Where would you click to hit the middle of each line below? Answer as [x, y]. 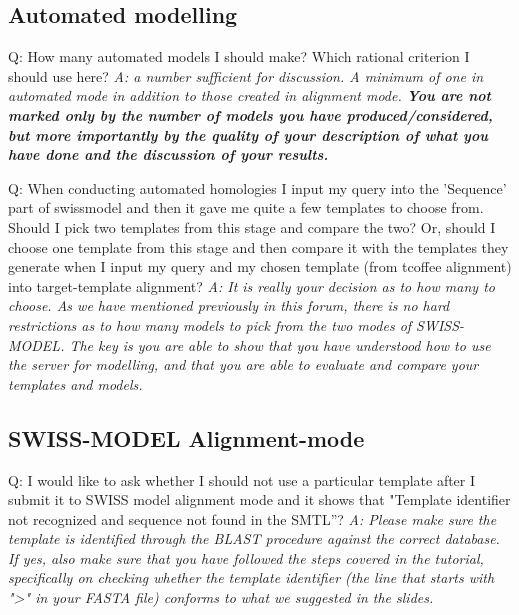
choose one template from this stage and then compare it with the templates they [258, 246]
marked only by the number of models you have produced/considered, [250, 114]
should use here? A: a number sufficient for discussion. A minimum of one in [246, 75]
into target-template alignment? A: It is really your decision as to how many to [251, 285]
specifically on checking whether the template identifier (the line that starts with [251, 577]
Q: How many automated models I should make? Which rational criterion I [239, 56]
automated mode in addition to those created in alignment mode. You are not [249, 95]
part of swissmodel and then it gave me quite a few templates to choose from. [246, 207]
